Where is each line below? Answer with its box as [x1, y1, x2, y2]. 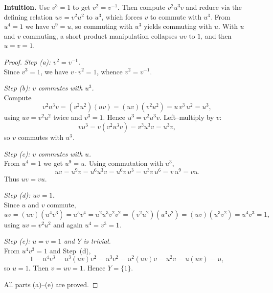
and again [53, 219, 83, 229]
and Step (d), [49, 245, 91, 255]
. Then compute [117, 2, 165, 12]
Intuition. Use [4, 2, 50, 12]
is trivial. [83, 236, 111, 246]
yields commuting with [143, 21, 212, 31]
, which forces [101, 11, 142, 22]
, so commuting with [71, 21, 133, 31]
